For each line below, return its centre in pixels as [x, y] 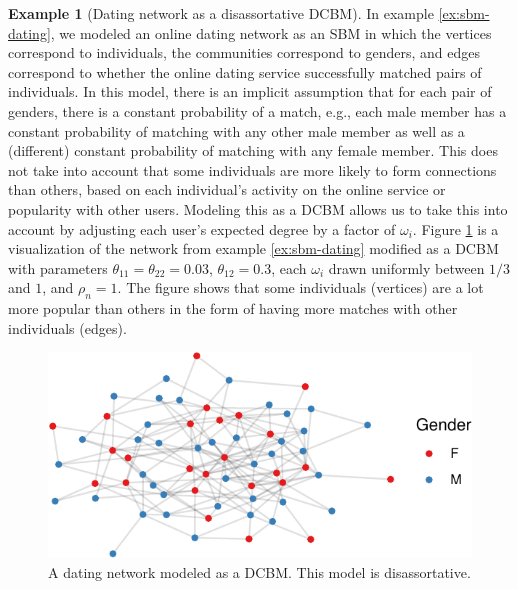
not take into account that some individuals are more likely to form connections [252, 169]
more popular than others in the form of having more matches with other [233, 308]
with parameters [58, 267]
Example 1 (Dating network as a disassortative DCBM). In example [221, 13]
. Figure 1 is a [455, 228]
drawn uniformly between [406, 267]
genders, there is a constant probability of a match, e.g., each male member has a [257, 110]
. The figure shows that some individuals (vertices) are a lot [300, 287]
